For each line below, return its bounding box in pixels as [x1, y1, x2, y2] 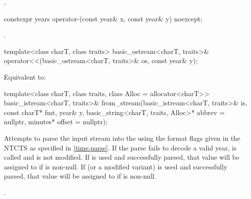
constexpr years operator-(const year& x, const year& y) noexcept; [4, 13, 202, 23]
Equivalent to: [4, 71, 46, 82]
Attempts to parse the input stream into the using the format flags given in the [4, 133, 240, 143]
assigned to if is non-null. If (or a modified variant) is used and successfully [4, 161, 227, 171]
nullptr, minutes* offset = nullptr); [4, 116, 108, 127]
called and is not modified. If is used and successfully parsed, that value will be [4, 152, 239, 162]
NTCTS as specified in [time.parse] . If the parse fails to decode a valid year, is [4, 142, 237, 152]
